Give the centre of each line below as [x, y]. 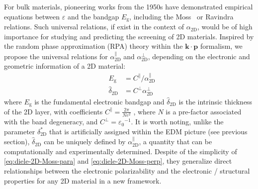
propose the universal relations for [56, 56]
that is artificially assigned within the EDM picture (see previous [148, 131]
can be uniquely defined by [85, 142]
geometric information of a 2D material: [65, 66]
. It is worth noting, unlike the [177, 122]
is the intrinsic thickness [215, 101]
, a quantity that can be [175, 142]
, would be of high [225, 27]
